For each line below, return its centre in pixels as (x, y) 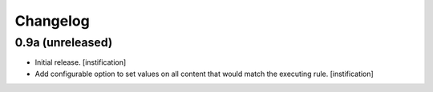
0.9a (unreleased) (64, 42)
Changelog (52, 21)
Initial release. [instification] (81, 62)
